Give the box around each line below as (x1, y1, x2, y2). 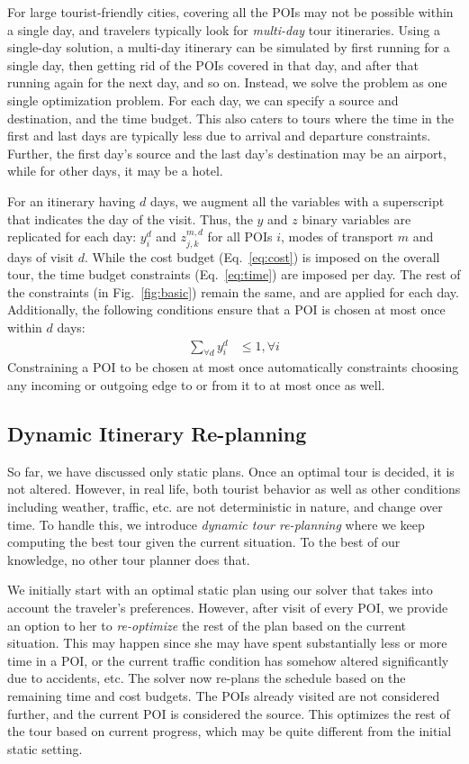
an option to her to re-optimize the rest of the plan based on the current (7, 615, 407, 634)
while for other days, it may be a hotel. (7, 161, 223, 180)
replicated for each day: (7, 227, 137, 246)
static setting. (7, 739, 83, 758)
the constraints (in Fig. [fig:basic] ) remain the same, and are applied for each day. (7, 282, 459, 301)
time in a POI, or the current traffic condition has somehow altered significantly (7, 650, 449, 669)
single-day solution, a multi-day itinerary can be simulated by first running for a (7, 38, 450, 57)
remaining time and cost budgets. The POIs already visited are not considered (7, 686, 440, 705)
